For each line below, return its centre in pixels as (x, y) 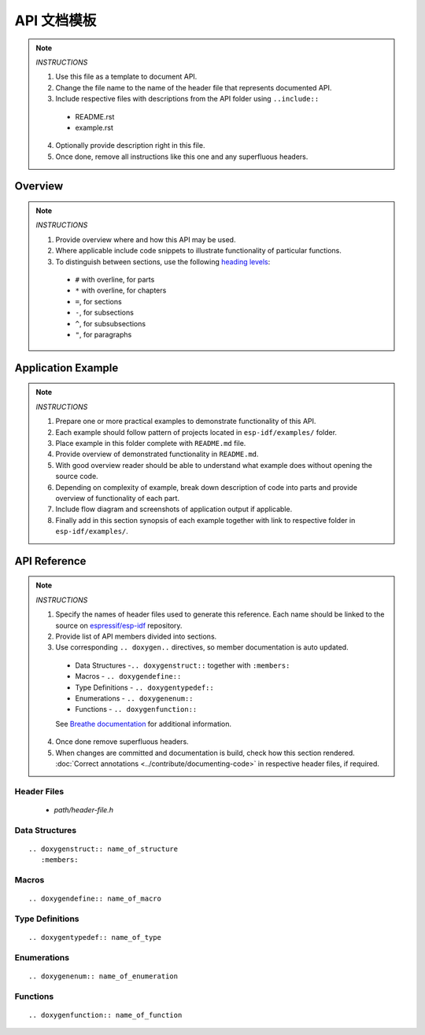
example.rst (94, 127)
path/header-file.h (84, 809)
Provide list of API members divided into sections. (136, 636)
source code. (77, 477)
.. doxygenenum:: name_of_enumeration (103, 976)
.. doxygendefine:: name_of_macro (95, 899)
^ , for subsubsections (110, 323)
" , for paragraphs (103, 334)
